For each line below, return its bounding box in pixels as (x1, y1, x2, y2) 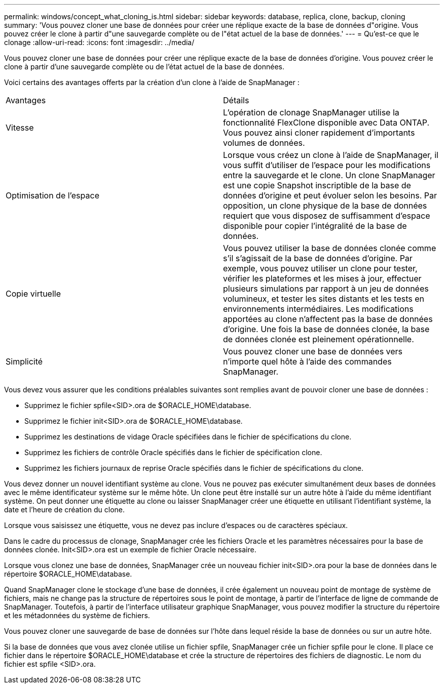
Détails (223, 95, 249, 105)
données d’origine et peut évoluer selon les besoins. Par (223, 190, 437, 200)
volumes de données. (223, 138, 305, 148)
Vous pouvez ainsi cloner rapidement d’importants (223, 128, 415, 138)
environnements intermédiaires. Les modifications (223, 304, 414, 314)
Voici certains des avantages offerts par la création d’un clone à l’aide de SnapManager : (4, 78, 300, 87)
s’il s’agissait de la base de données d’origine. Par (223, 253, 413, 263)
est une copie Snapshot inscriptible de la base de (223, 180, 411, 190)
